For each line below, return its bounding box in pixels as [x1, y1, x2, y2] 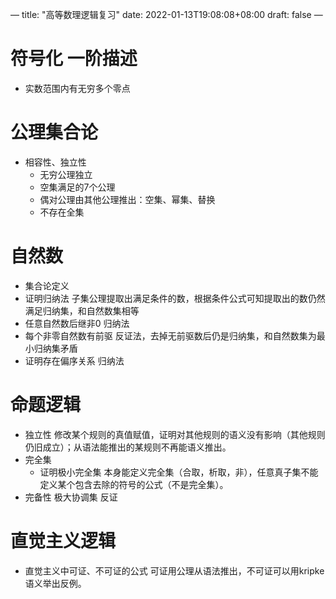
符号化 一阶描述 [10, 48, 138, 70]
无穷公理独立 [39, 168, 93, 180]
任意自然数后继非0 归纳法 [24, 317, 130, 329]
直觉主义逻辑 [10, 529, 117, 552]
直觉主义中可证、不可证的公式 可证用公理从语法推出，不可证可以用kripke [24, 564, 325, 577]
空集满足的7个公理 [39, 181, 116, 193]
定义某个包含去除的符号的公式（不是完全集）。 [39, 478, 229, 490]
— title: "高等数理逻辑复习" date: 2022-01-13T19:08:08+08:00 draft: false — [10, 9, 323, 20]
